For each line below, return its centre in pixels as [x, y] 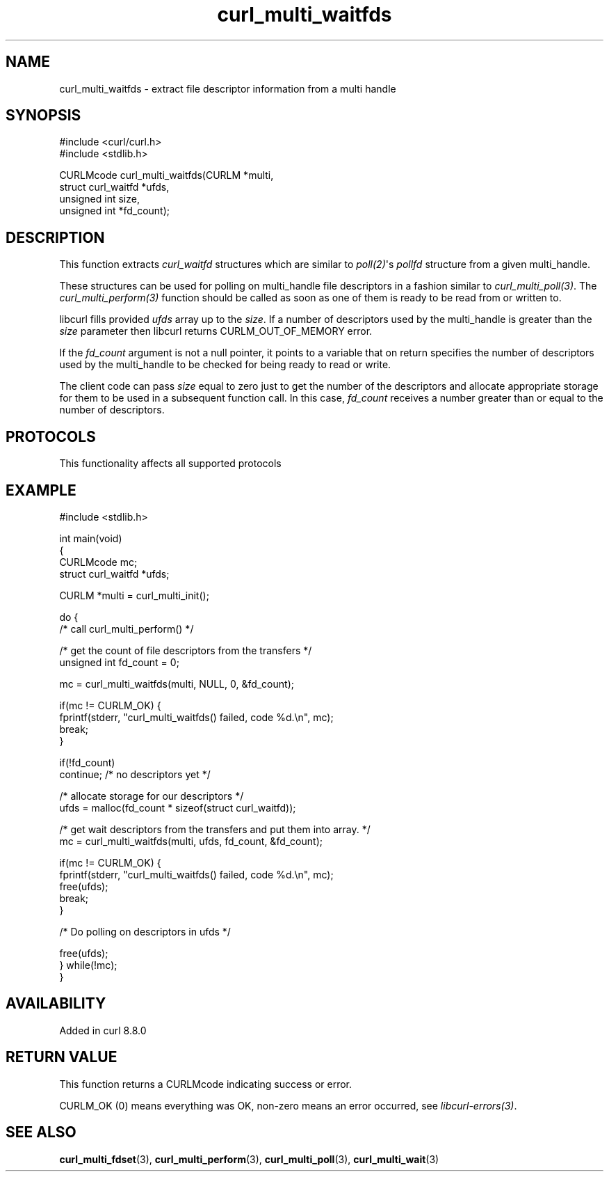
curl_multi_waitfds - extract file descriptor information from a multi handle [228, 88]
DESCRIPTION [55, 237]
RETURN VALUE [62, 1057]
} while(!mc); [88, 965]
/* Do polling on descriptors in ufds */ [145, 931]
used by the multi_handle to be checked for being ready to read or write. [225, 365]
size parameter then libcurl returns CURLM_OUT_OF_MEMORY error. [216, 331]
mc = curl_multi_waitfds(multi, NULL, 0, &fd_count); [177, 684]
